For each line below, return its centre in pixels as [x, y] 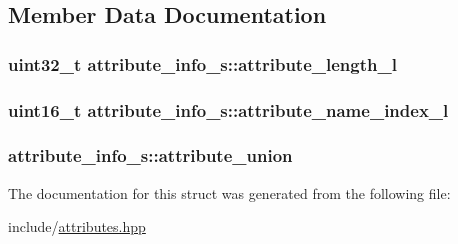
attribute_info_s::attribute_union [150, 155]
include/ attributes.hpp [77, 226]
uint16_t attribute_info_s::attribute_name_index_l [228, 109]
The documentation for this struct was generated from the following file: [229, 192]
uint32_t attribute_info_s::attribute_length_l [202, 63]
